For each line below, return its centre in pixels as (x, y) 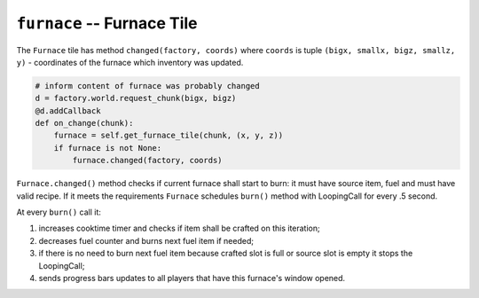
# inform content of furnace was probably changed (148, 86)
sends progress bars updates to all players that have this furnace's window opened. (192, 278)
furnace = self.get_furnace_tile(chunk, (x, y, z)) (169, 136)
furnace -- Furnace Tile (107, 23)
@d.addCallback (68, 110)
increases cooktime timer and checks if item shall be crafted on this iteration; (179, 228)
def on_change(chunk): (84, 123)
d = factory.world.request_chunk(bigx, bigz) (136, 98)
